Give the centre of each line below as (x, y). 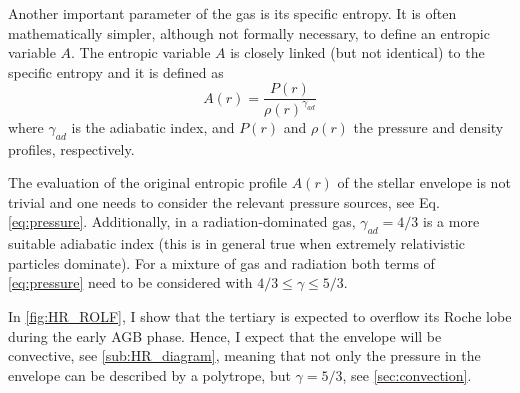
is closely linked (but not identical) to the (357, 52)
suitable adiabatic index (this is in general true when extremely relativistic (237, 243)
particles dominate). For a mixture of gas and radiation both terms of (221, 262)
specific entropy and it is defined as (116, 71)
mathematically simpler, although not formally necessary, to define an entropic (249, 32)
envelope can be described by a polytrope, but (149, 374)
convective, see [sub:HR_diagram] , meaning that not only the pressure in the (244, 355)
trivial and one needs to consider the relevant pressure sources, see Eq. (224, 201)
